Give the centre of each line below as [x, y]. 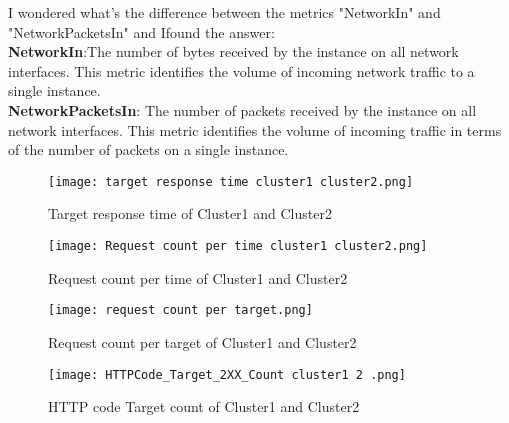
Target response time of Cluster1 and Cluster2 [190, 213]
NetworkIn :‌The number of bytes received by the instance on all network [233, 51]
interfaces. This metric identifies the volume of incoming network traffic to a [241, 70]
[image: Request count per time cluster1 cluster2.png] [238, 246]
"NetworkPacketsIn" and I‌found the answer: [141, 31]
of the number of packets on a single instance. [148, 149]
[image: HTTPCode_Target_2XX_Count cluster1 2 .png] [227, 374]
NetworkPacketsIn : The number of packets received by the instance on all [242, 109]
